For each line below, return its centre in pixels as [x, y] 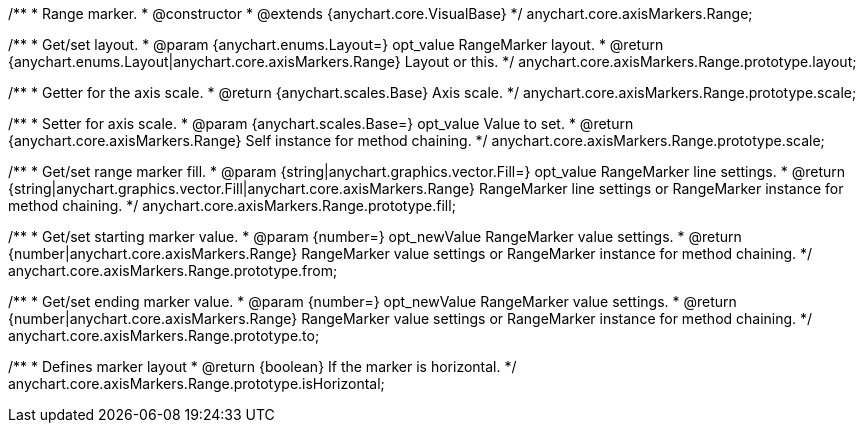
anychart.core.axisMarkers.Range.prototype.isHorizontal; [196, 383]
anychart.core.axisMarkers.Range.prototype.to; [164, 335]
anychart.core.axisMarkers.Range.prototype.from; [173, 270]
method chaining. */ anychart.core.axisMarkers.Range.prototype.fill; [232, 205]
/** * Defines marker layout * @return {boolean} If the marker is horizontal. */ [262, 366]
